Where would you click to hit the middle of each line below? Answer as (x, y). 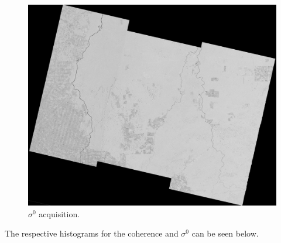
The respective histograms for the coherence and (92, 233)
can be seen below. (225, 233)
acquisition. (59, 213)
